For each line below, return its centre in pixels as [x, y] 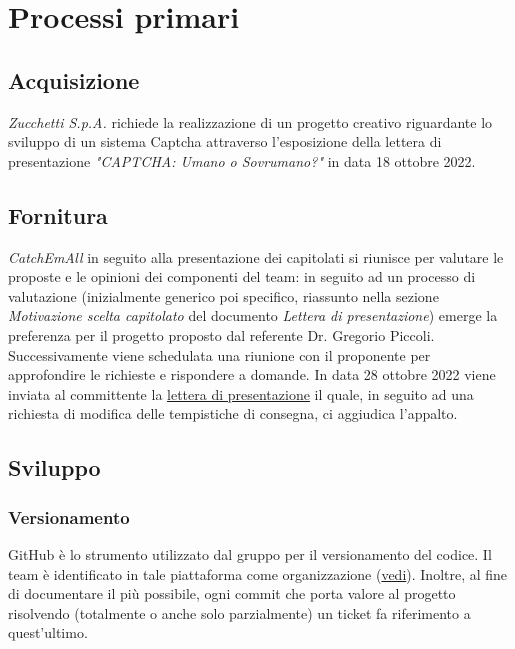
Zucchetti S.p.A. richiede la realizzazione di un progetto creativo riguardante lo [250, 121]
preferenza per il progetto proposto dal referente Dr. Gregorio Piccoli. [221, 334]
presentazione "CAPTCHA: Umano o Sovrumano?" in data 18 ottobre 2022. [242, 160]
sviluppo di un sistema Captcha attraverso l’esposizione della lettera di [225, 141]
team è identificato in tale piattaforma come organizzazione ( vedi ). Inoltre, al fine [258, 573]
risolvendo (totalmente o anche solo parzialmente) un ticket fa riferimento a [239, 612]
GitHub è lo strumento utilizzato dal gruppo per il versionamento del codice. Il [250, 553]
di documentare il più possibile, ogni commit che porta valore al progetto [232, 593]
